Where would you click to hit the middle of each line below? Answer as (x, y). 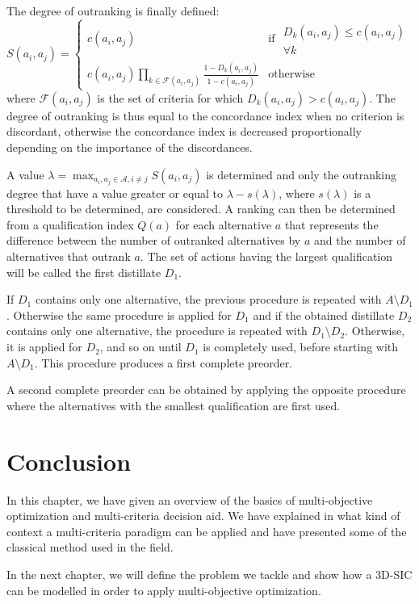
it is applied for (44, 347)
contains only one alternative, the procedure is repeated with (157, 331)
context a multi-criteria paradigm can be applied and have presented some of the (207, 531)
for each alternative (224, 224)
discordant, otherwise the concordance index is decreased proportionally (184, 131)
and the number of (360, 240)
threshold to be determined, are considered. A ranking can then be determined (201, 209)
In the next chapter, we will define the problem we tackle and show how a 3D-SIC (209, 574)
